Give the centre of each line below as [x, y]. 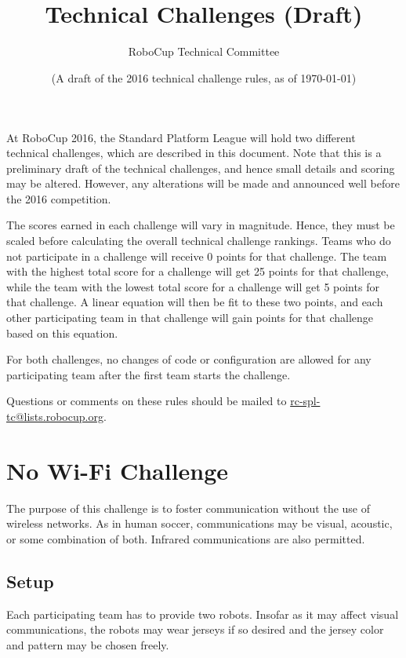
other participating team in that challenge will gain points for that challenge [190, 318]
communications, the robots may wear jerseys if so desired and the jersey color [195, 629]
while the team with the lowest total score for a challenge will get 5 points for [193, 286]
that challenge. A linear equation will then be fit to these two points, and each [195, 302]
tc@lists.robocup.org [55, 416]
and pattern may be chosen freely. [88, 644]
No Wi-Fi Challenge [118, 470]
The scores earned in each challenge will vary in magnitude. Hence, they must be [201, 225]
